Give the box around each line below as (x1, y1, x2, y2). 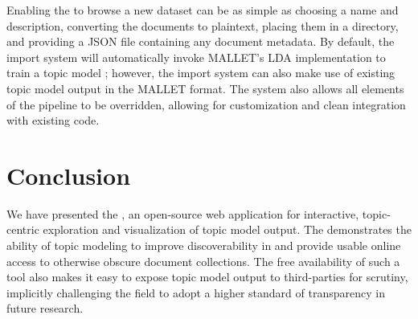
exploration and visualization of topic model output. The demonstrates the (43, 221, 412, 238)
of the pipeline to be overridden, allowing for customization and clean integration (6, 96, 406, 112)
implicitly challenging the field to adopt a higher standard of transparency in (6, 284, 385, 301)
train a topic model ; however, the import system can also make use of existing (6, 64, 395, 81)
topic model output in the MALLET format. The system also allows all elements (6, 80, 404, 96)
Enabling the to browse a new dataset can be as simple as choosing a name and (6, 2, 399, 18)
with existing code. (6, 112, 100, 129)
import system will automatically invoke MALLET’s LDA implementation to (6, 48, 386, 65)
